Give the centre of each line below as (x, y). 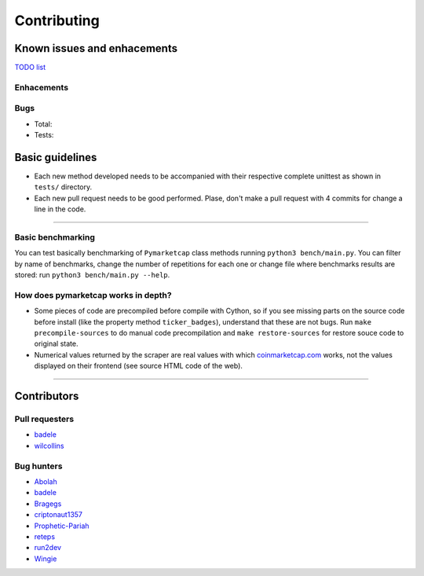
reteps (44, 536)
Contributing (57, 20)
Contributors (47, 396)
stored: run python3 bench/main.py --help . (92, 275)
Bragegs (48, 504)
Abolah (46, 481)
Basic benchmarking (55, 237)
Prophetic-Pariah (62, 526)
